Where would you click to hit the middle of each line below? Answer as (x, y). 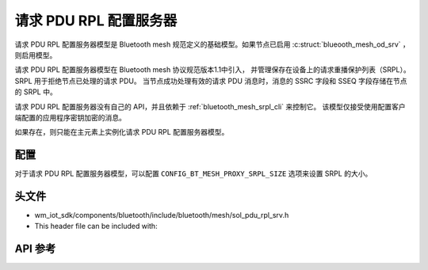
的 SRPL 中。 (36, 92)
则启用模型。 (36, 55)
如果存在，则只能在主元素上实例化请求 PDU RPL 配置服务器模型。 (122, 132)
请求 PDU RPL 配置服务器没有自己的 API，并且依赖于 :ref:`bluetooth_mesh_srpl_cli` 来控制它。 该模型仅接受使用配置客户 (210, 106)
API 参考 (35, 249)
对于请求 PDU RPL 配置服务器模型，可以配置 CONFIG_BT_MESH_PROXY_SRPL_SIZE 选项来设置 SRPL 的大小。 (193, 173)
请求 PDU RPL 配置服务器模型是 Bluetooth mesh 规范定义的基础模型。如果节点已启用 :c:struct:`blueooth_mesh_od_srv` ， (212, 44)
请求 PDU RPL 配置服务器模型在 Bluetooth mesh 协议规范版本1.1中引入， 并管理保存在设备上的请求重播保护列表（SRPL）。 (213, 70)
